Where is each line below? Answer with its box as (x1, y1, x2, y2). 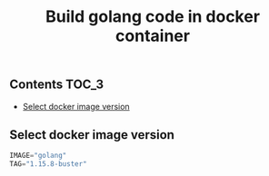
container (115, 25, 191, 46)
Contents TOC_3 (9, 77, 105, 93)
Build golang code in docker (45, 6, 261, 27)
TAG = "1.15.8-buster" (9, 160, 88, 169)
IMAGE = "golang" (9, 152, 67, 161)
